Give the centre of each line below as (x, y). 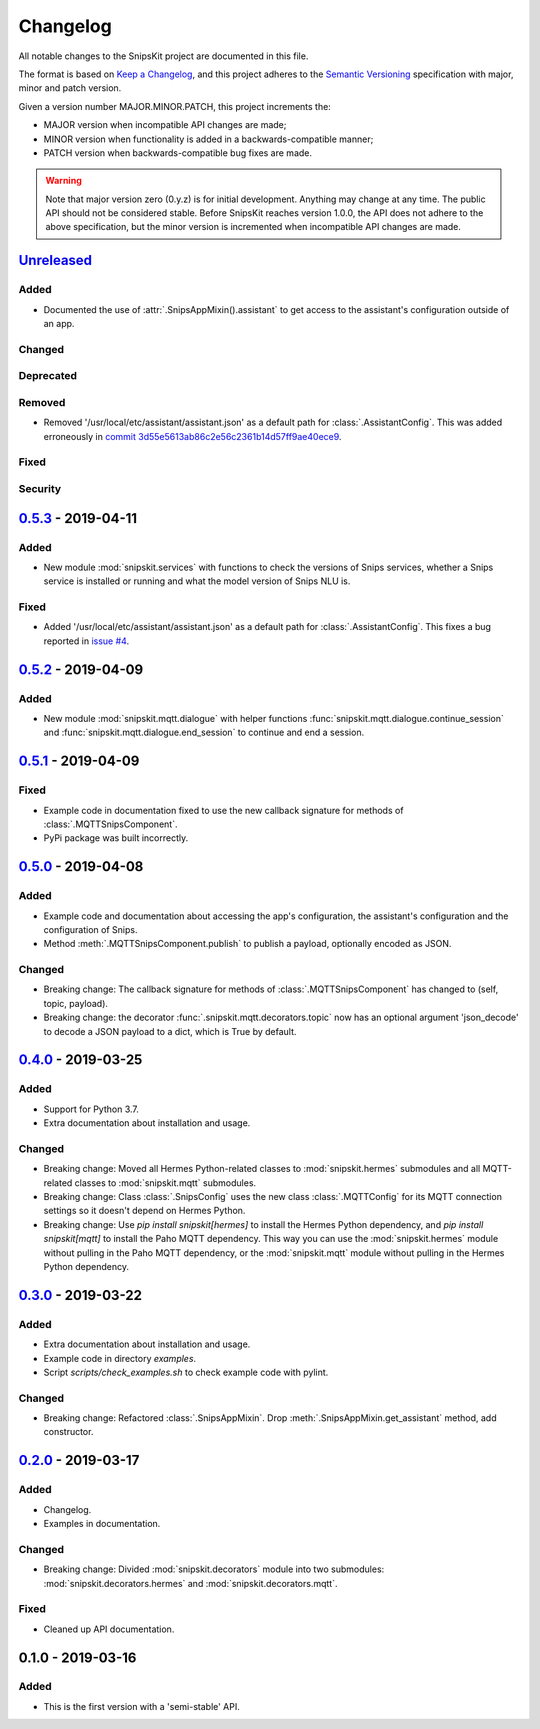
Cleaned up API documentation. (109, 1629)
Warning (63, 181)
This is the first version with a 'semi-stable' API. (141, 1706)
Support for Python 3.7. (91, 1109)
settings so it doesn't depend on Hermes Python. (144, 1211)
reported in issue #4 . (86, 641)
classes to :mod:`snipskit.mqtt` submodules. (165, 1182)
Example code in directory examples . (120, 1358)
